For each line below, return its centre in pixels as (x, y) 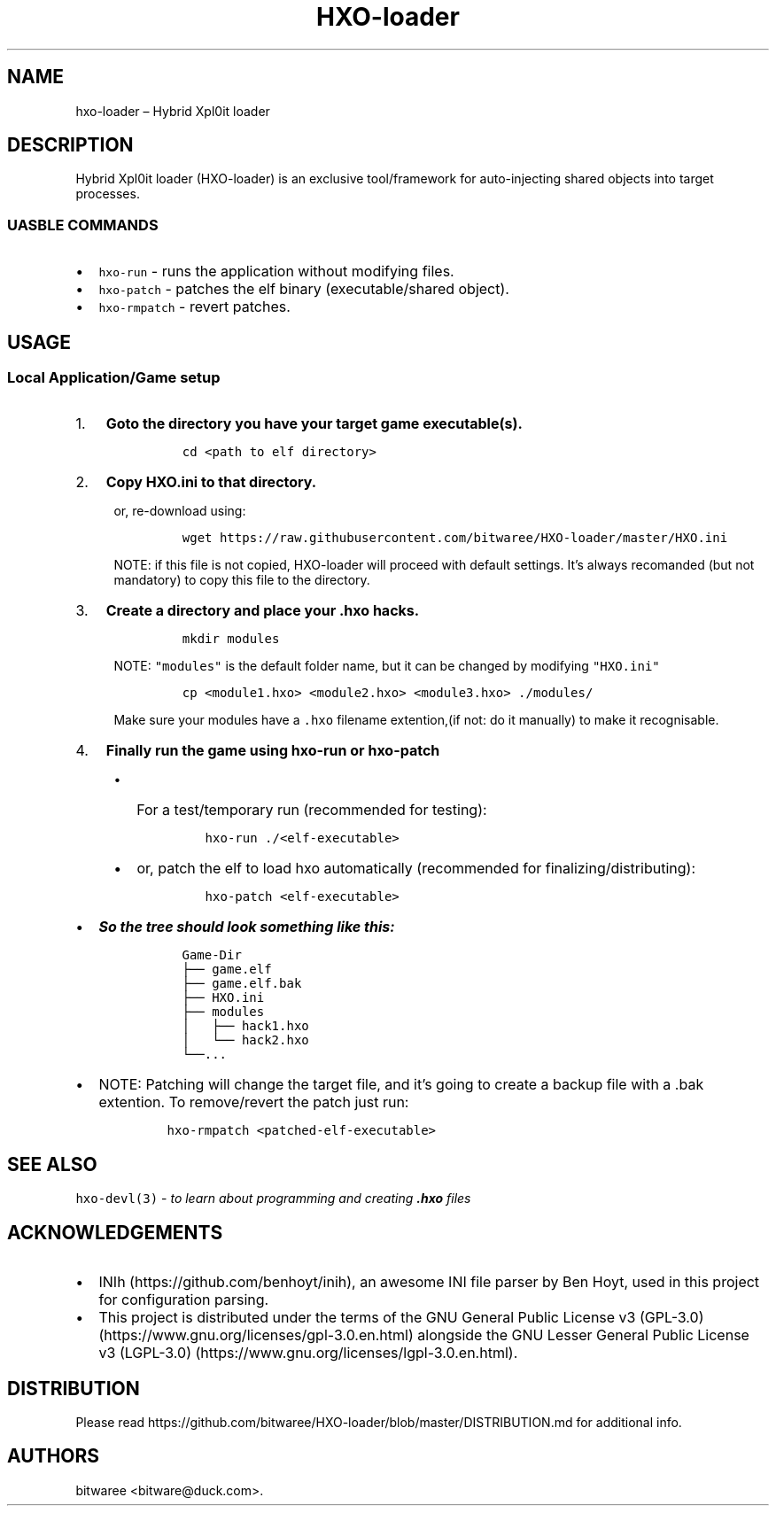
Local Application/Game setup (114, 378)
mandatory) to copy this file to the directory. (242, 580)
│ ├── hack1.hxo (245, 1026)
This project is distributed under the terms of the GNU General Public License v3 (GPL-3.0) (401, 1318)
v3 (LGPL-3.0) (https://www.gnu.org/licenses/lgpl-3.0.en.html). (308, 1353)
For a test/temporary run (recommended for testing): (312, 810)
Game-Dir (212, 955)
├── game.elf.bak (242, 984)
